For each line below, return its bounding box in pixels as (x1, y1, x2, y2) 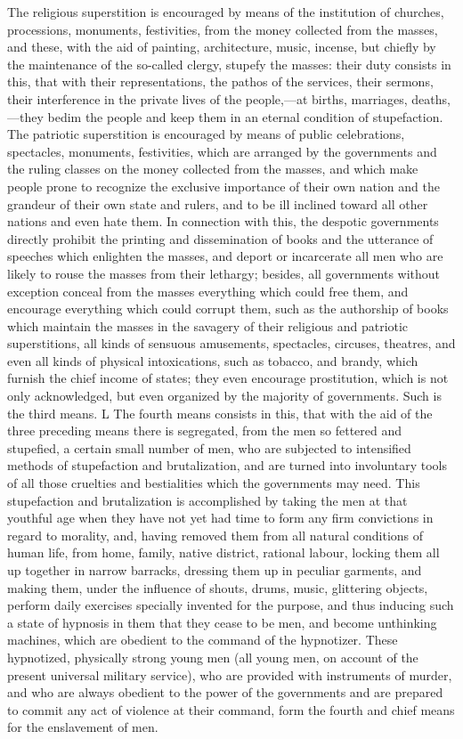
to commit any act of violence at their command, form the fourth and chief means (7, 700, 455, 719)
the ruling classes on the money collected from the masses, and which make (7, 159, 418, 178)
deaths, (411, 89, 451, 108)
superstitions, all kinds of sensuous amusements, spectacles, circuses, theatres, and (7, 334, 456, 353)
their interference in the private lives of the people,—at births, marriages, (7, 89, 408, 108)
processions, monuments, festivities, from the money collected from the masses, (7, 20, 438, 38)
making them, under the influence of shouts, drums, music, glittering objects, (7, 578, 428, 597)
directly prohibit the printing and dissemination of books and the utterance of (7, 229, 434, 248)
